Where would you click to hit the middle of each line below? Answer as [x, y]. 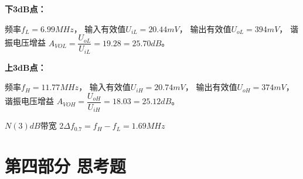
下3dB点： [25, 9]
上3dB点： [25, 67]
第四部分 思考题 [65, 166]
